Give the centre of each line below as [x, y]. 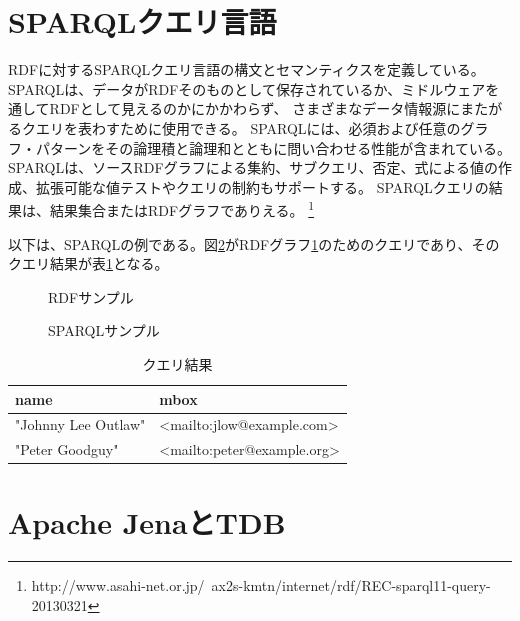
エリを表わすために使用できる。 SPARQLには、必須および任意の [248, 127]
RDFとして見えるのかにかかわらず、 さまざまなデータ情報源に [255, 108]
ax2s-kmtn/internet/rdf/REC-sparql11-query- [351, 585]
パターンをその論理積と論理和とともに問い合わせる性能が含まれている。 [273, 147]
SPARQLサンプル [104, 330]
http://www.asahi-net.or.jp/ [118, 585]
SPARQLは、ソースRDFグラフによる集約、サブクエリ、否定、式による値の [253, 167]
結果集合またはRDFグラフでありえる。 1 [182, 208]
